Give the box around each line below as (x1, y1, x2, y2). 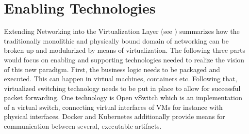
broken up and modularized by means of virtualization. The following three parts (4, 45, 246, 55)
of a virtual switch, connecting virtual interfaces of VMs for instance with (4, 102, 223, 112)
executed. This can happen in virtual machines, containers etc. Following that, (4, 74, 237, 84)
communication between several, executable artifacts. (4, 121, 162, 131)
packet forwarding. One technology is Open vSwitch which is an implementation (4, 92, 243, 103)
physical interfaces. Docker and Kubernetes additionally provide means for (4, 111, 225, 121)
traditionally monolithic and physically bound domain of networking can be (4, 35, 229, 45)
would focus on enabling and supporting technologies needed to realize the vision (4, 54, 245, 64)
